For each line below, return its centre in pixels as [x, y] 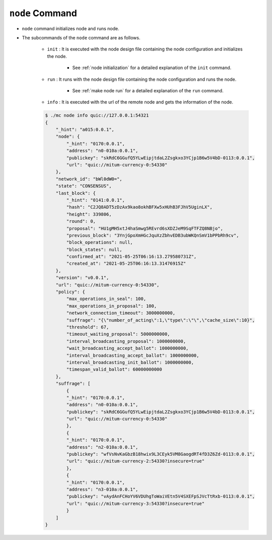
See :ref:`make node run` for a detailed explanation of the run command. [148, 90]
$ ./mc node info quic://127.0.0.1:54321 [97, 115]
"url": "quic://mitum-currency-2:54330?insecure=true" [135, 461]
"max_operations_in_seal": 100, [106, 299]
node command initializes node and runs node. [71, 28]
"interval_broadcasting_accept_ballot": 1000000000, [133, 355]
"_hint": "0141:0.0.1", [96, 200]
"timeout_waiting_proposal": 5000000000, [118, 334]
